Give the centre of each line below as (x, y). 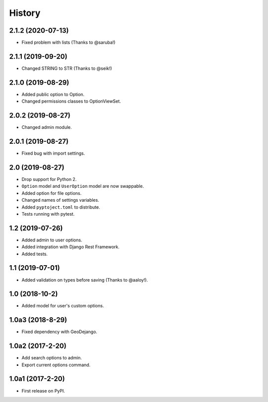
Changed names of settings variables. (60, 200)
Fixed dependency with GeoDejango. (60, 332)
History (25, 13)
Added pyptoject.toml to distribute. (61, 207)
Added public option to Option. (53, 94)
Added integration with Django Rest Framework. (71, 247)
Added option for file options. (52, 193)
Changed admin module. (47, 127)
